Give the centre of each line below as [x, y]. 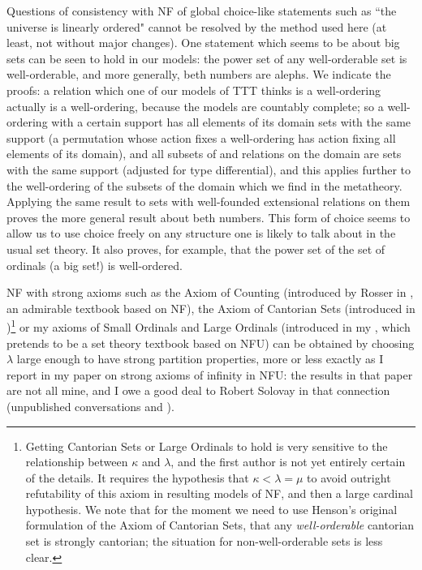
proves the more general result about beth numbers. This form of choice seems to [209, 217]
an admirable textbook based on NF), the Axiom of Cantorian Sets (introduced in [211, 308]
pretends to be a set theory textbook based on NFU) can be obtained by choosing [211, 343]
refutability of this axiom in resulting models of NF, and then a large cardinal [219, 493]
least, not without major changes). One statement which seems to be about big [203, 43]
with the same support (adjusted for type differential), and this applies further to [209, 169]
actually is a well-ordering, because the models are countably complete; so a [195, 106]
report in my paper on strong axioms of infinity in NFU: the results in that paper [210, 374]
